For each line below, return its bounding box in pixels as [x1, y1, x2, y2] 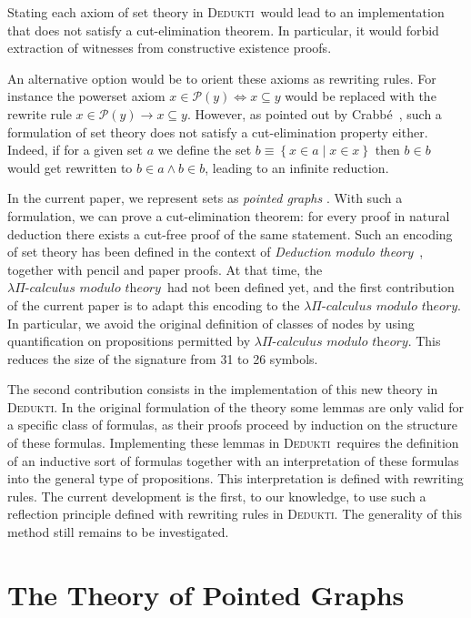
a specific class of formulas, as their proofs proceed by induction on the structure [7, 415, 458, 434]
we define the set [157, 140, 252, 159]
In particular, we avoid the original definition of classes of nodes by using [7, 313, 415, 332]
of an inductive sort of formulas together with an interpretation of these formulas [7, 451, 459, 470]
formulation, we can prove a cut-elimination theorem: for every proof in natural [7, 206, 450, 225]
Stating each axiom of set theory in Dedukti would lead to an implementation [7, 3, 445, 21]
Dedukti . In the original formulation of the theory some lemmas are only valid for [7, 397, 464, 416]
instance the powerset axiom [7, 86, 165, 106]
